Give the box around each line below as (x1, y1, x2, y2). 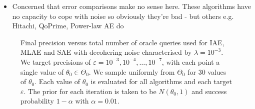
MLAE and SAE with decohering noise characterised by (20, 47, 192, 57)
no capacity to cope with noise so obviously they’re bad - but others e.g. (12, 10, 234, 21)
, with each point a (161, 56, 220, 67)
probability (20, 96, 54, 106)
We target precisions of (20, 56, 91, 67)
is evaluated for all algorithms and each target (90, 76, 232, 87)
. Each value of (34, 76, 80, 87)
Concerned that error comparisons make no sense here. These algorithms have (12, 1, 251, 11)
